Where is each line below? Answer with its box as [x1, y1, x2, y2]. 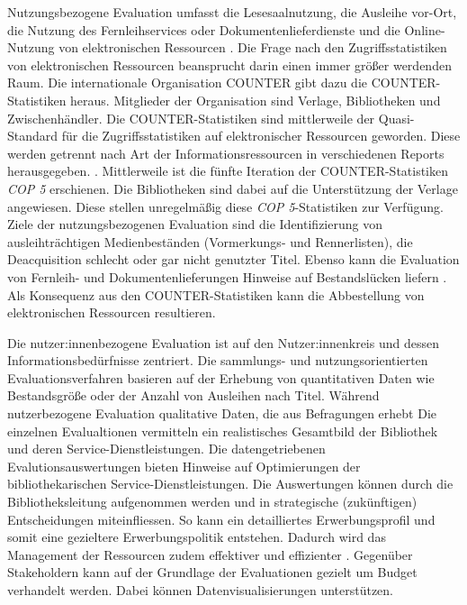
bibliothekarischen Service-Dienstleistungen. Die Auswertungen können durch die [7, 474, 454, 493]
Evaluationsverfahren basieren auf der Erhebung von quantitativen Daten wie [7, 368, 435, 387]
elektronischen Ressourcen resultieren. [7, 303, 216, 322]
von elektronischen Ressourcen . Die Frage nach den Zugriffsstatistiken [58, 38, 447, 57]
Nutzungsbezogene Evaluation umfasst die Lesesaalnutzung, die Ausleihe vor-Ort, [7, 3, 457, 21]
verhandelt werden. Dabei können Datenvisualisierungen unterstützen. [7, 581, 393, 599]
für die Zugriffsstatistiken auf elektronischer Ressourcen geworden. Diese [61, 126, 461, 145]
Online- [404, 20, 445, 39]
